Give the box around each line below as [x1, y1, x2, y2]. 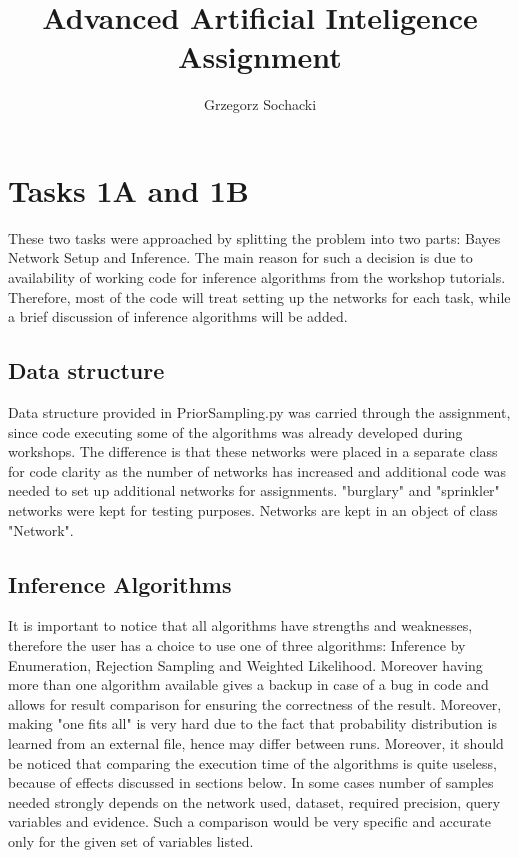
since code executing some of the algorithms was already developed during [8, 421, 463, 442]
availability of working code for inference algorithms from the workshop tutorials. [8, 267, 506, 288]
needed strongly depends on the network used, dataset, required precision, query [8, 791, 501, 812]
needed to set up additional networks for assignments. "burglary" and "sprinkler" [8, 480, 500, 501]
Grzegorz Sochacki [203, 94, 317, 115]
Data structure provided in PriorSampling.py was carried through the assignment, [8, 402, 511, 423]
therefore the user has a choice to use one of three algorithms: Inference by [8, 634, 466, 655]
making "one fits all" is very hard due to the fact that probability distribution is [8, 713, 497, 734]
